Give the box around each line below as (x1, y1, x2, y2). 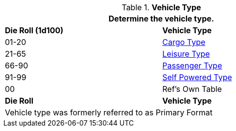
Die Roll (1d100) (5, 25, 64, 35)
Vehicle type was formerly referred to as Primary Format (5, 108, 212, 117)
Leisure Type (162, 49, 210, 59)
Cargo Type (162, 37, 206, 47)
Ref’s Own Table (162, 84, 222, 94)
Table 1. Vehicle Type (121, 2, 201, 12)
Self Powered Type (162, 72, 232, 82)
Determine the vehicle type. (108, 14, 214, 23)
